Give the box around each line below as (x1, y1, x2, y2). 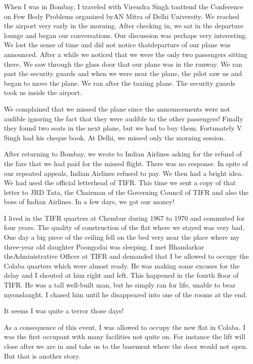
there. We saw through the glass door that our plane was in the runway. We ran (4, 58, 242, 69)
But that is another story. (4, 350, 81, 361)
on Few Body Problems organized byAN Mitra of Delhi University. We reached (4, 11, 239, 21)
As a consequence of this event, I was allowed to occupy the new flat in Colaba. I (4, 322, 246, 332)
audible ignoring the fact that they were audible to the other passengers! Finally (4, 113, 243, 123)
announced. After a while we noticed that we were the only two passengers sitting (4, 49, 248, 59)
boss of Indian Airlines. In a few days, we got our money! (4, 196, 175, 207)
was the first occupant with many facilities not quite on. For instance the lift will (4, 331, 246, 342)
